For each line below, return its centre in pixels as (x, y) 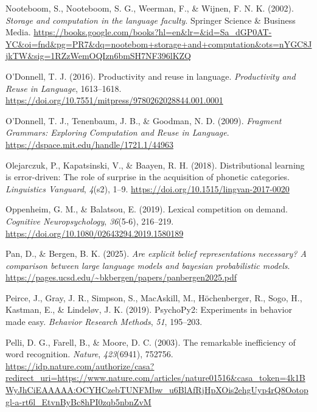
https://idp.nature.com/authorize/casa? (80, 365)
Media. (18, 32)
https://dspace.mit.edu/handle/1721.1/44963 (89, 144)
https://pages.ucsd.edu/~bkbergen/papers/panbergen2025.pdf (121, 277)
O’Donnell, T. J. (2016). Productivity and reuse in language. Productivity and (151, 76)
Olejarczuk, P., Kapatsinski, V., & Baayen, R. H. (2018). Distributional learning (155, 165)
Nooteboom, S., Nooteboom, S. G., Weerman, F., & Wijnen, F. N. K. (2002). (150, 8)
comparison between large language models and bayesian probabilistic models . (148, 265)
